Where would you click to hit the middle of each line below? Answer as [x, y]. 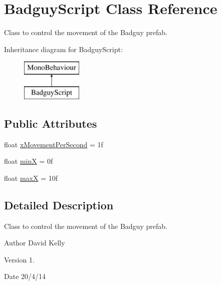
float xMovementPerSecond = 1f [54, 144]
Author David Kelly [35, 243]
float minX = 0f [29, 161]
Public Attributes [51, 123]
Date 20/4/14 [25, 276]
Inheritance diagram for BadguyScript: [63, 49]
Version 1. [19, 259]
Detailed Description [59, 205]
